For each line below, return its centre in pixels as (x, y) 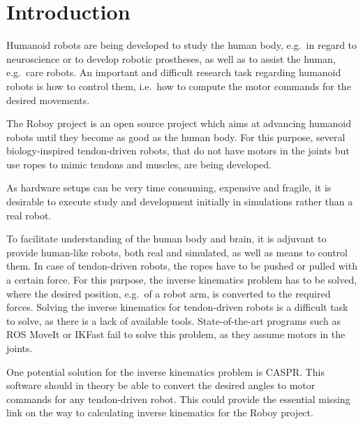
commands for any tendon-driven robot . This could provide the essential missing (178, 399)
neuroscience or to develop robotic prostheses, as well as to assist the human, (171, 58)
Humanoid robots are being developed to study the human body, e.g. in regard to (182, 45)
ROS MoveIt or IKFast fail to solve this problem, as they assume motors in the (176, 334)
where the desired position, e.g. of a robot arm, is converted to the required (169, 293)
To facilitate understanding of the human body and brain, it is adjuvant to (166, 239)
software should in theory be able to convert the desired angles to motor (161, 385)
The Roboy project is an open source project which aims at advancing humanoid (179, 123)
